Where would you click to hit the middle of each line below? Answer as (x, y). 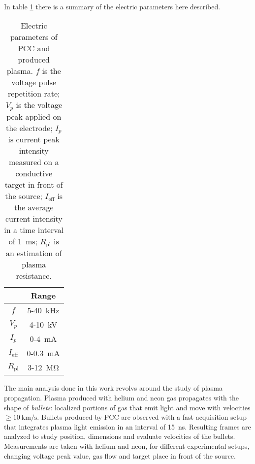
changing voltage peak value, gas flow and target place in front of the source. (120, 455)
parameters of (34, 36)
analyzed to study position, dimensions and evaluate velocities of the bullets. (120, 436)
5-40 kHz (43, 310)
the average (34, 207)
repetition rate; (34, 93)
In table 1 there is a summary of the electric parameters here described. (112, 6)
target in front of (34, 185)
